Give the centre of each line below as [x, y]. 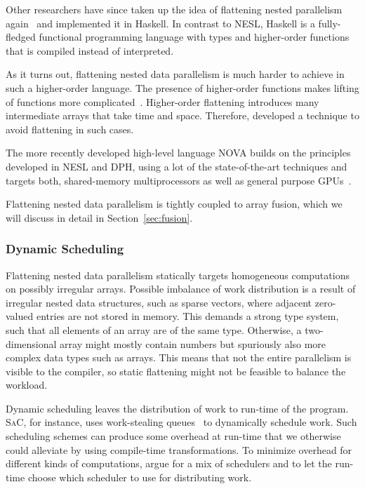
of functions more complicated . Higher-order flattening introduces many [162, 101]
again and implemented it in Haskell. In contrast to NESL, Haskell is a [160, 23]
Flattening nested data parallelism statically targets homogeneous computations [178, 275]
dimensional [31, 343]
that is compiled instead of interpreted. [90, 50]
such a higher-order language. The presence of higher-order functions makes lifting [182, 87]
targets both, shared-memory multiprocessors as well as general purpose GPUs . [179, 180]
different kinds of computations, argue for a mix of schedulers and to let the [169, 463]
